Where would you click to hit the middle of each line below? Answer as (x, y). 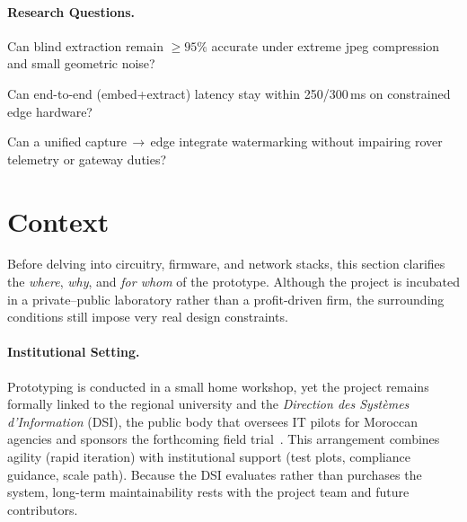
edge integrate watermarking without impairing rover (296, 142)
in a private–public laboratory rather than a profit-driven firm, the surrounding (226, 299)
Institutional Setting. (74, 352)
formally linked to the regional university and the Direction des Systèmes (208, 404)
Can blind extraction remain (85, 45)
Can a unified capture (67, 142)
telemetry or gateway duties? (87, 159)
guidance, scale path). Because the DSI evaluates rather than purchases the (215, 474)
